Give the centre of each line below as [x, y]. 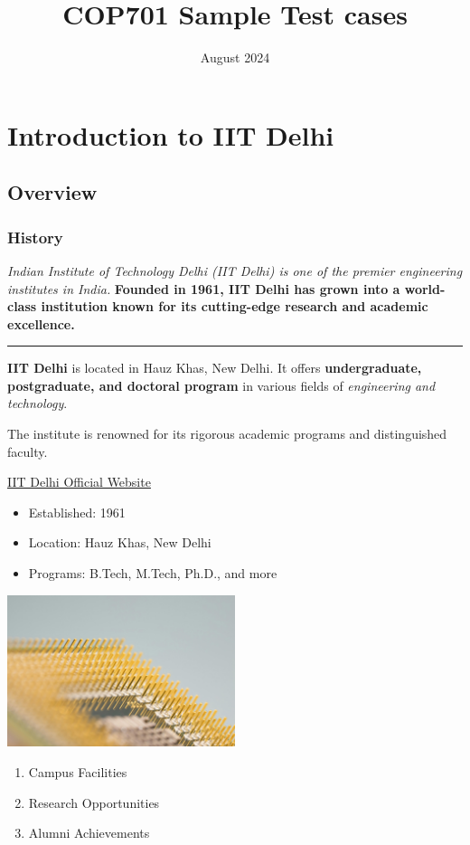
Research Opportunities [94, 802]
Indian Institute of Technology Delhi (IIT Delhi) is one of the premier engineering [235, 270]
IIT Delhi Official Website [79, 482]
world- [425, 288]
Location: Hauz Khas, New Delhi [120, 542]
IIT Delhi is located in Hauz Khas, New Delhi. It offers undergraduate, [215, 368]
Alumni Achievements [89, 833]
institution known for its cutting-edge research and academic [235, 306]
